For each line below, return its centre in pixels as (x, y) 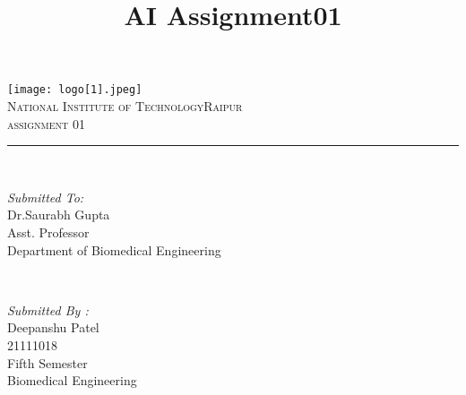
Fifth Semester (47, 362)
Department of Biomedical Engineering (114, 249)
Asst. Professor (48, 232)
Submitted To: (46, 197)
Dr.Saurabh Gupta (59, 215)
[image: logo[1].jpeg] (75, 90)
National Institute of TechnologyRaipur (125, 106)
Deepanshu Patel (53, 327)
